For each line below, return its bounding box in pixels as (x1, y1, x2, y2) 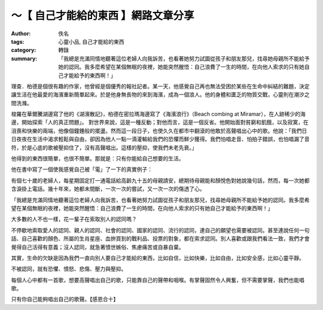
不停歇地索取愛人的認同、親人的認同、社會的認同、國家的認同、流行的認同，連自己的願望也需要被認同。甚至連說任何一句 (11, 226, 310, 233)
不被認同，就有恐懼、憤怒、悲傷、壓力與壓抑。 (11, 265, 127, 272)
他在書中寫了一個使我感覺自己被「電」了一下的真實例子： (11, 166, 153, 173)
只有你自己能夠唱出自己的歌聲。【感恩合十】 (11, 296, 119, 303)
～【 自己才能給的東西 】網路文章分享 (11, 9, 194, 22)
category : (11, 47, 36, 54)
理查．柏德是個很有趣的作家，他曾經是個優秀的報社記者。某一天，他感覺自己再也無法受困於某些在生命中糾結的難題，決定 (11, 83, 310, 90)
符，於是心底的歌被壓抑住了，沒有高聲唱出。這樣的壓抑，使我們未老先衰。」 (11, 144, 197, 151)
